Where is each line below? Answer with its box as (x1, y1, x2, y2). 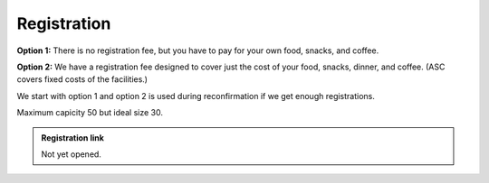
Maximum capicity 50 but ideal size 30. (16, 107, 163, 118)
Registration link (41, 132, 104, 143)
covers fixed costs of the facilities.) (16, 74, 149, 85)
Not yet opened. (41, 149, 101, 160)
